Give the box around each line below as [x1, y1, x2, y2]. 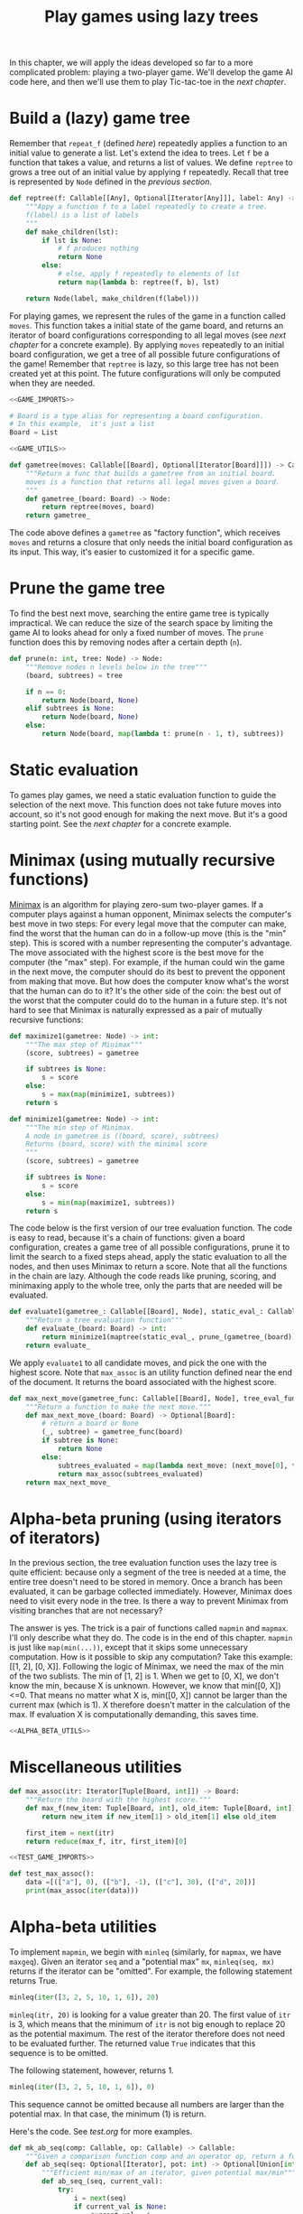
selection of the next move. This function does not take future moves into [9, 799, 282, 810]
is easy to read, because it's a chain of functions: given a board [9, 1233, 245, 1243]
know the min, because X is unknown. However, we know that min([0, [9, 1680, 268, 1691]
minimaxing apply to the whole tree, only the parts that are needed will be [9, 1280, 282, 1291]
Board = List [9, 428, 59, 437]
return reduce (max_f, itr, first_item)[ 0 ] [25, 1837, 188, 1846]
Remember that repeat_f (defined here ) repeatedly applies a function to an [9, 138, 288, 149]
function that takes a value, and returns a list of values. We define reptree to [9, 157, 293, 168]
